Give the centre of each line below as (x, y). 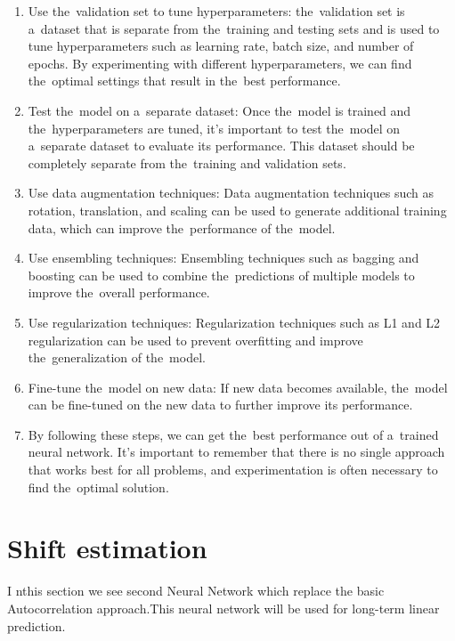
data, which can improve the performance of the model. (182, 227)
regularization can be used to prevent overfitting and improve (195, 340)
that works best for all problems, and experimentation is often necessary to (233, 470)
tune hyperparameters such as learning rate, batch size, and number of (221, 46)
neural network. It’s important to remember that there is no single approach (236, 452)
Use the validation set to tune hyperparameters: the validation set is (216, 11)
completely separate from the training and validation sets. (187, 162)
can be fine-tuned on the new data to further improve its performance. (220, 405)
